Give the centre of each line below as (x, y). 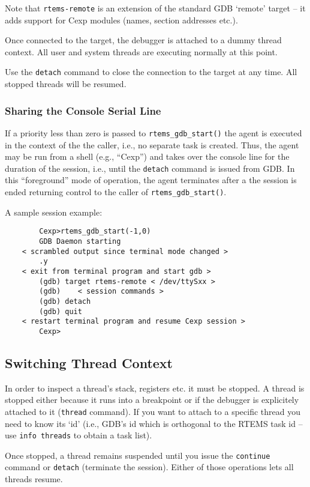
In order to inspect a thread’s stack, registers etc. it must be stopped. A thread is (155, 388)
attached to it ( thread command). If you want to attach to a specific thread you (153, 411)
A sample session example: (54, 212)
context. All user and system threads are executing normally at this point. (141, 51)
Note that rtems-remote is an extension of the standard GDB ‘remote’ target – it (155, 8)
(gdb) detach (65, 301)
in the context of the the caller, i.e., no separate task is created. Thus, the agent (152, 144)
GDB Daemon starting (80, 241)
